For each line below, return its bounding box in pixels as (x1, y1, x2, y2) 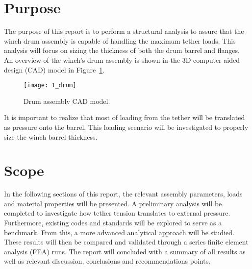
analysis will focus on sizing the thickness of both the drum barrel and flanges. (4, 45, 240, 55)
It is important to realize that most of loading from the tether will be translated (4, 112, 245, 122)
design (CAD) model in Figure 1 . (4, 64, 105, 74)
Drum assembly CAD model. (24, 96, 110, 106)
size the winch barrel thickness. (4, 131, 98, 142)
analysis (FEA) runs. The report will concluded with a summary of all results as (4, 246, 246, 256)
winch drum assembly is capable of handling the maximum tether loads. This (4, 35, 236, 46)
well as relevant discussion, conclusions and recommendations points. (4, 256, 211, 266)
